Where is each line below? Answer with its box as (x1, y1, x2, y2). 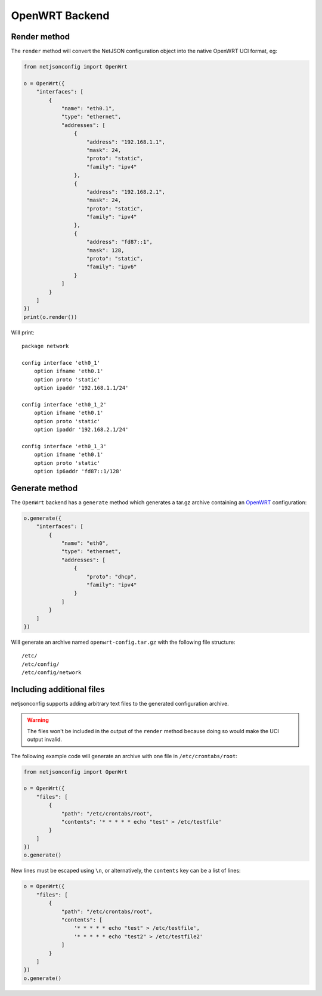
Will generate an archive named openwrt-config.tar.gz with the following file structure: (11, 638, 236, 646)
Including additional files (11, 684, 106, 694)
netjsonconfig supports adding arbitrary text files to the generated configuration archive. (11, 700, 229, 708)
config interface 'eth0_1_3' (21, 443, 107, 449)
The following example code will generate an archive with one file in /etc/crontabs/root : (11, 752, 238, 759)
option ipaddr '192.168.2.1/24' (33, 426, 129, 433)
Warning (27, 716, 49, 724)
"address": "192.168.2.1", (86, 188, 165, 195)
